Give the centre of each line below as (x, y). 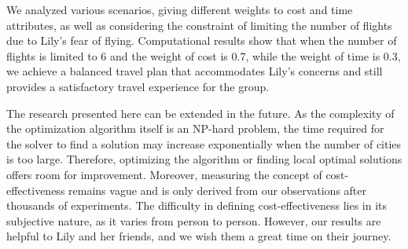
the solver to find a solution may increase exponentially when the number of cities (204, 143)
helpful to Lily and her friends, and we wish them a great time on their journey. (199, 236)
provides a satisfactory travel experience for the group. (138, 86)
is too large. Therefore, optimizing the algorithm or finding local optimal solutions (204, 159)
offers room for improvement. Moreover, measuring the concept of (164, 174)
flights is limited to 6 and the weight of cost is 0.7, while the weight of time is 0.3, (204, 55)
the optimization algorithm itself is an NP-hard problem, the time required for (195, 128)
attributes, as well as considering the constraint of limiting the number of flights (199, 25)
